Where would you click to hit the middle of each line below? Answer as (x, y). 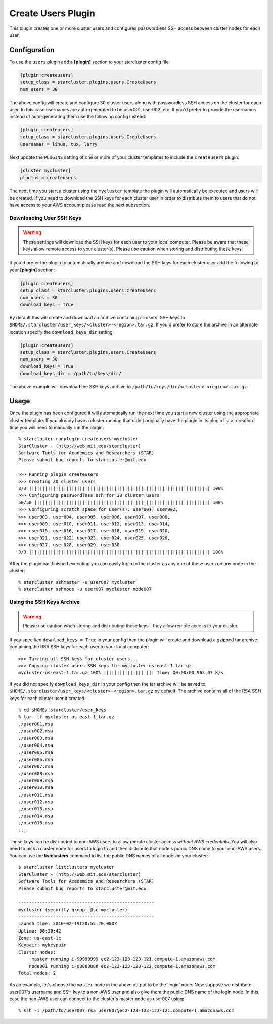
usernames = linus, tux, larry (59, 144)
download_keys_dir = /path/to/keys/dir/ (71, 374)
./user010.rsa (36, 788)
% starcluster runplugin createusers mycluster (78, 439)
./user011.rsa (36, 795)
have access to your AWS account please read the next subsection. (80, 205)
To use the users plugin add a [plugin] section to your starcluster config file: (90, 62)
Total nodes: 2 (37, 973)
